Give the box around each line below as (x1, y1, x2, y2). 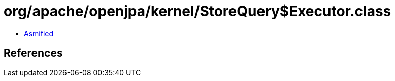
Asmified (24, 29, 54, 38)
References (4, 47, 63, 60)
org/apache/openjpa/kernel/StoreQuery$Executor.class (4, 3, 391, 20)
